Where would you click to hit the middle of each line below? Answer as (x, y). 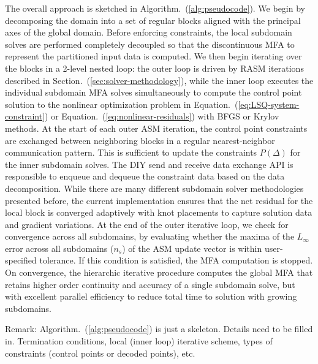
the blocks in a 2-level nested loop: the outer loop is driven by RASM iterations (154, 68)
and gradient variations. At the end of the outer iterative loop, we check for (147, 224)
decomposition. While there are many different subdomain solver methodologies (154, 188)
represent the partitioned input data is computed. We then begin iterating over (153, 56)
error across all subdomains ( (59, 248)
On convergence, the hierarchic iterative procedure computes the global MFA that (159, 272)
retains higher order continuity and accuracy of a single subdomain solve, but (150, 284)
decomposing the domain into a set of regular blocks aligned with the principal (153, 20)
